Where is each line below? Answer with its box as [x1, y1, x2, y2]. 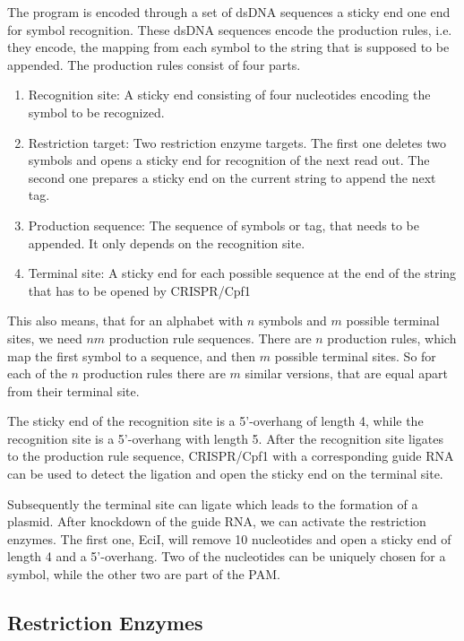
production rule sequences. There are [108, 328, 312, 347]
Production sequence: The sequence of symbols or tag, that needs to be [28, 215, 419, 234]
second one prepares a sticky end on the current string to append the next [28, 168, 436, 186]
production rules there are [82, 364, 226, 383]
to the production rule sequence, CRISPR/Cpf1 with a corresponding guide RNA [7, 446, 454, 465]
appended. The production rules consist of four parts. [7, 55, 301, 74]
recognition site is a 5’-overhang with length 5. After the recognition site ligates [7, 429, 443, 447]
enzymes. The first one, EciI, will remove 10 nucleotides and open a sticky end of [7, 529, 451, 548]
